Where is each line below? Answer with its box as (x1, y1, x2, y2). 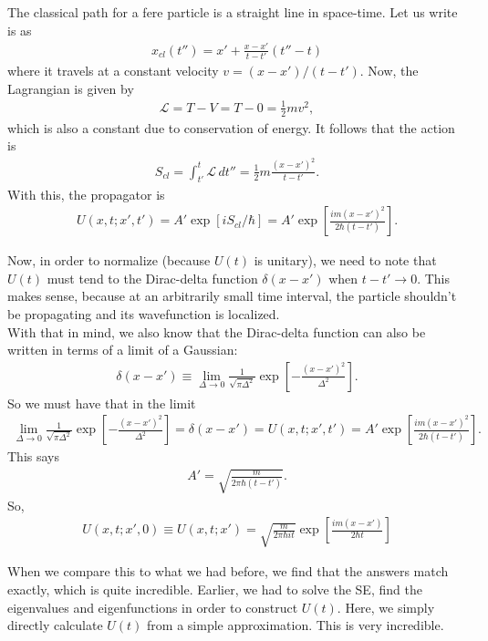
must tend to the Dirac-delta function (47, 268, 258, 287)
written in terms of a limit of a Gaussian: (7, 340, 238, 359)
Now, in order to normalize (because (7, 251, 211, 270)
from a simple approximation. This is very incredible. (147, 615, 444, 635)
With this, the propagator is (7, 184, 165, 203)
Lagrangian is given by (7, 78, 134, 98)
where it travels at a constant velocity (7, 61, 219, 80)
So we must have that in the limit (7, 393, 196, 412)
